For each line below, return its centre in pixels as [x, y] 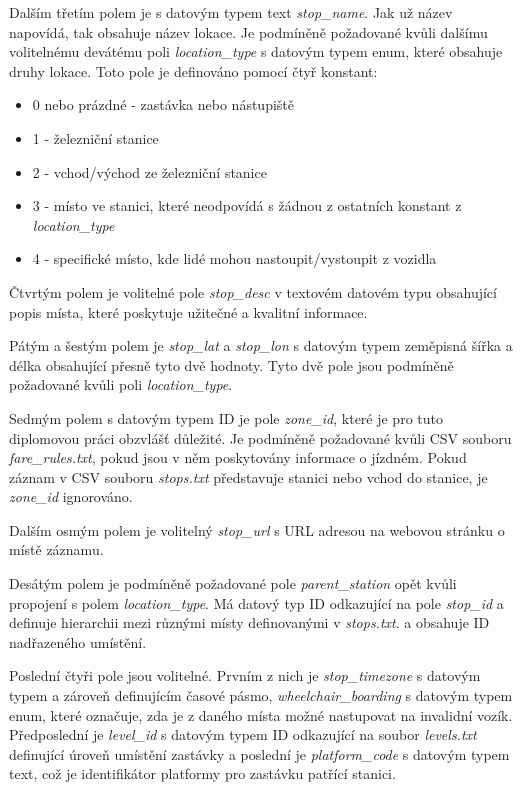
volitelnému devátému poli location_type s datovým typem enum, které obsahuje [256, 51]
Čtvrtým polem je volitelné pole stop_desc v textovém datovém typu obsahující [253, 291]
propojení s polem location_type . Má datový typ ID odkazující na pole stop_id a [256, 602]
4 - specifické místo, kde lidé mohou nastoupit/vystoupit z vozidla [234, 258]
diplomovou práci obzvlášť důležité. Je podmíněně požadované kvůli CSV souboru [260, 437]
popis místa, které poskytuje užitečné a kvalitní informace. [188, 311]
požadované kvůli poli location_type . [121, 384]
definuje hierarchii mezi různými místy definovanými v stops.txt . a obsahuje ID [249, 622]
